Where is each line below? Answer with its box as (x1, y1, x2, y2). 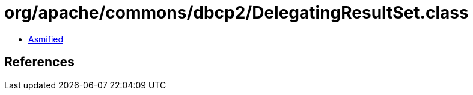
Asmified (28, 33, 64, 44)
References (4, 54, 75, 70)
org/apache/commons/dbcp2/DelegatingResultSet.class (4, 2, 469, 23)
